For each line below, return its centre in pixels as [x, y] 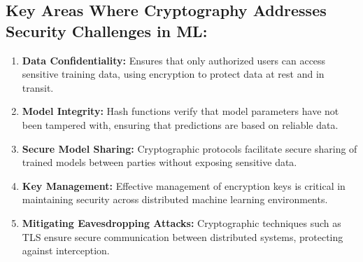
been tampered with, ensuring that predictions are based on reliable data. [180, 124]
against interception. [66, 250]
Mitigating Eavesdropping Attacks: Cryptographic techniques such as [181, 222]
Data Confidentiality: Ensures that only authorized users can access [174, 60]
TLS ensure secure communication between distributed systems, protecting [183, 236]
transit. [38, 87]
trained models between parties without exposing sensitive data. [159, 162]
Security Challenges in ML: [107, 30]
